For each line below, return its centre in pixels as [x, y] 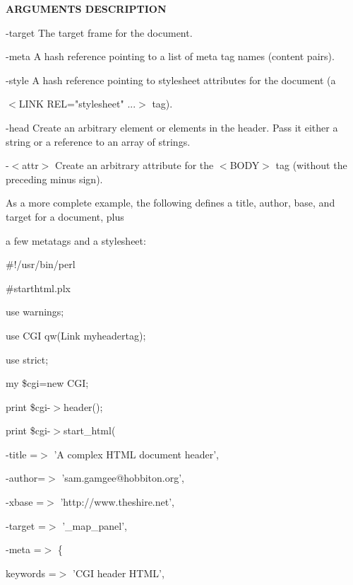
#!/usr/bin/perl [41, 264]
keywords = [31, 573]
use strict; [27, 359]
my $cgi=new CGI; [47, 383]
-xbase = [25, 502]
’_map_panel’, [95, 525]
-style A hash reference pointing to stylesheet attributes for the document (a [171, 80]
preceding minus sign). [54, 179]
